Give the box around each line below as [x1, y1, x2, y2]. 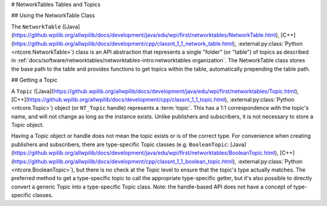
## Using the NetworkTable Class [11, 12, 95, 19]
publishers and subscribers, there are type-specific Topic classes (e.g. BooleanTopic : [11, 141, 230, 148]
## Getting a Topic [11, 76, 58, 84]
